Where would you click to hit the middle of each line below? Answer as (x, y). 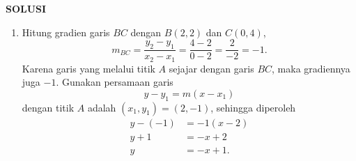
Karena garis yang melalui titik (88, 68)
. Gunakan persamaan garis (115, 82)
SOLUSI (26, 8)
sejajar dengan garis (211, 68)
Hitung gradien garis (66, 32)
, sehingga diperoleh (253, 107)
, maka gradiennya (311, 68)
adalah (102, 107)
